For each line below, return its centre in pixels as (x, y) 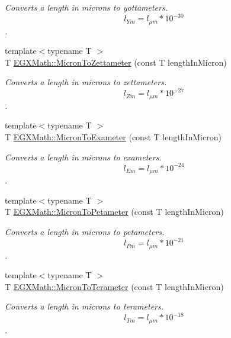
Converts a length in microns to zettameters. (86, 82)
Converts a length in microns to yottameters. (86, 7)
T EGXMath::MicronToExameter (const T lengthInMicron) (113, 137)
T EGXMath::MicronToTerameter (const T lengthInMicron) (114, 286)
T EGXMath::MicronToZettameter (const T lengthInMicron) (116, 62)
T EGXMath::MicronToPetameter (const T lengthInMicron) (114, 212)
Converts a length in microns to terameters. (84, 306)
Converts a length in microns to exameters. (83, 157)
